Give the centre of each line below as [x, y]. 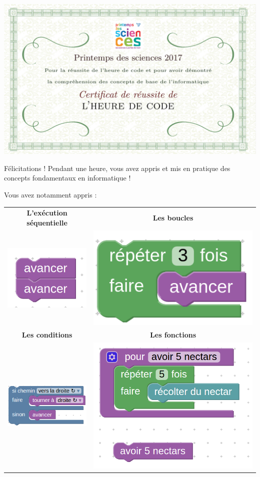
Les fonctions [173, 335]
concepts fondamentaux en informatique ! [67, 178]
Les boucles [173, 218]
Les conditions [47, 335]
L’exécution [47, 213]
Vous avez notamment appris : [50, 195]
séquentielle [47, 222]
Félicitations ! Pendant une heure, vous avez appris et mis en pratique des [117, 168]
